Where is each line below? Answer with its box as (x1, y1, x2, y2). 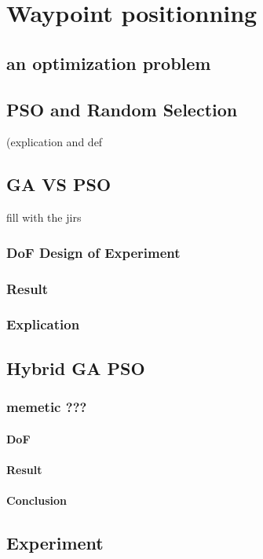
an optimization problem (6, 50, 211, 75)
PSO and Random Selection (6, 97, 238, 121)
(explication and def (6, 134, 103, 150)
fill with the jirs (6, 209, 82, 226)
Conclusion (6, 491, 68, 508)
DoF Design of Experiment (6, 242, 181, 262)
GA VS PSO (6, 172, 111, 197)
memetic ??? (6, 396, 87, 416)
